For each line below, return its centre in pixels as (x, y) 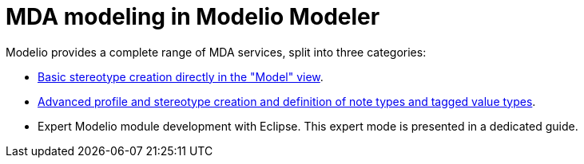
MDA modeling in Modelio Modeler (193, 17)
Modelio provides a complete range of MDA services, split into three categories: (216, 52)
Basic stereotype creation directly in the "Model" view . (181, 76)
